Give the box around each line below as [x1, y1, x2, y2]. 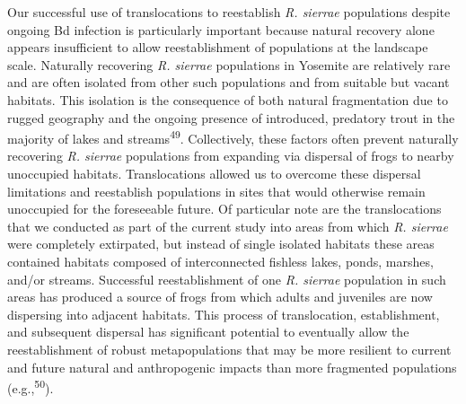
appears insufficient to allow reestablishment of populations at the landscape [7, 38, 428, 57]
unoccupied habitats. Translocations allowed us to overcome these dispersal [7, 164, 421, 182]
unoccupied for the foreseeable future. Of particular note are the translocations [7, 199, 442, 218]
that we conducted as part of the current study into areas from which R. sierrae [7, 216, 448, 235]
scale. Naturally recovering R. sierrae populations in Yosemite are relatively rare [7, 55, 451, 74]
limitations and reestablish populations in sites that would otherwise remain [7, 181, 426, 200]
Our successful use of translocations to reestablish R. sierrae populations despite [7, 3, 451, 21]
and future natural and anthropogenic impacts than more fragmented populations [7, 357, 457, 376]
